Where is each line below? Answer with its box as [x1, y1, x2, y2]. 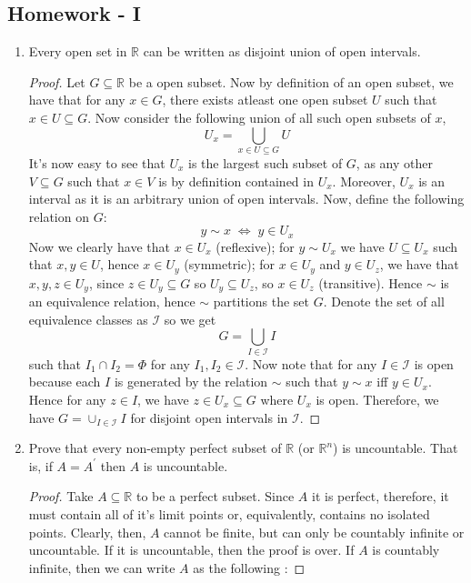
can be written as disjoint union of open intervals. [143, 42, 421, 61]
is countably [372, 540, 440, 559]
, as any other [356, 153, 433, 172]
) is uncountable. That [333, 438, 458, 457]
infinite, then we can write [28, 558, 175, 577]
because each [28, 372, 101, 391]
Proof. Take [28, 487, 94, 506]
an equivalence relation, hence [28, 292, 195, 311]
